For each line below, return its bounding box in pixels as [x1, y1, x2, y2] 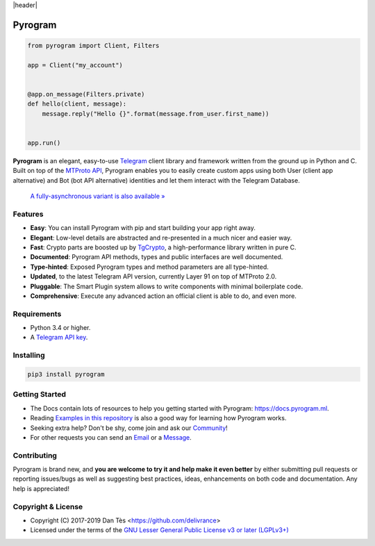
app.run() [27, 139, 61, 147]
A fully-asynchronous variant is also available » [30, 192, 166, 201]
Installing [12, 351, 45, 361]
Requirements [12, 309, 62, 319]
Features [12, 209, 44, 219]
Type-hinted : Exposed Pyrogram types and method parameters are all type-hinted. [30, 263, 269, 271]
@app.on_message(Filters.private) [27, 90, 145, 98]
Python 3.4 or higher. [30, 324, 91, 332]
